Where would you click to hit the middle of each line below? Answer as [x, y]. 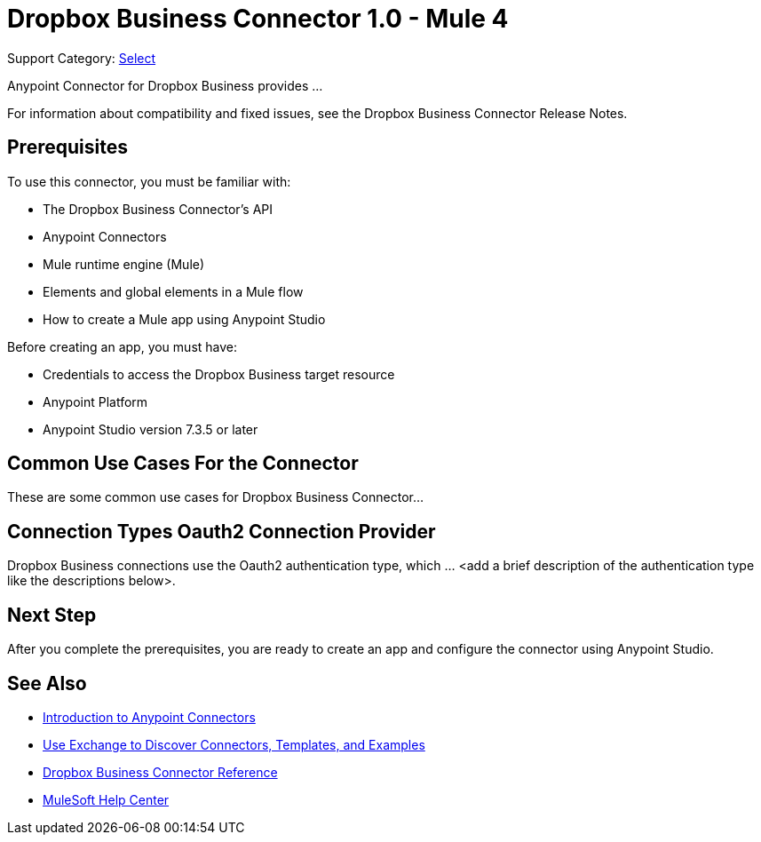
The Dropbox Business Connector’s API [158, 209]
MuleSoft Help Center [106, 799]
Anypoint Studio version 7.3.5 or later [151, 429]
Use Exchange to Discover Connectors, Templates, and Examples [234, 744]
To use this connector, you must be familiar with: [149, 181]
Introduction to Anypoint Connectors [149, 717]
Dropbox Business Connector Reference [160, 772]
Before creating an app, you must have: [123, 346]
